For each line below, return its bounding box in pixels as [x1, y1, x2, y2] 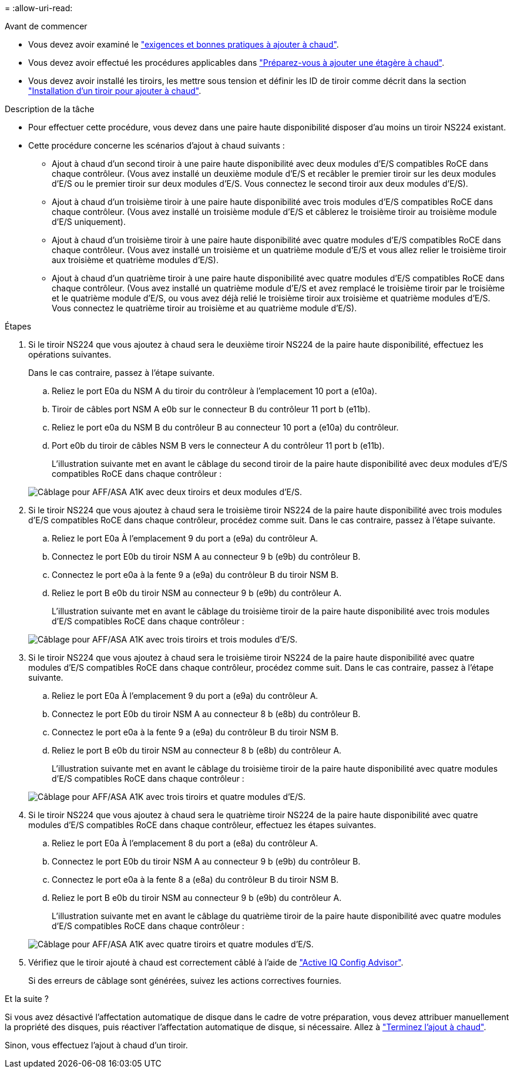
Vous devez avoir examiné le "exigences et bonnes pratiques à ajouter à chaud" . [28, 39, 339, 49]
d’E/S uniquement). [52, 217, 126, 227]
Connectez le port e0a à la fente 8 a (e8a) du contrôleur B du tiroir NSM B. [52, 874, 339, 884]
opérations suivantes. [28, 349, 112, 359]
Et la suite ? [5, 994, 49, 1004]
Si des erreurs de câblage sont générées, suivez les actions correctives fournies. [28, 976, 342, 985]
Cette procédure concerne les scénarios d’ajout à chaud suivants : [28, 140, 285, 150]
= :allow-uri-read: [5, 3, 73, 13]
